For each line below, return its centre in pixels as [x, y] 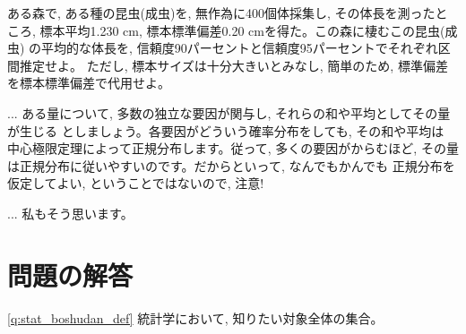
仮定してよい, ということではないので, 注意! [136, 183]
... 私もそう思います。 [70, 213]
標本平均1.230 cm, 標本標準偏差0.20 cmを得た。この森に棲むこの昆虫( [242, 30]
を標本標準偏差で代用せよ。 [89, 83]
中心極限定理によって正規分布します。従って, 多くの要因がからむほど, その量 [233, 148]
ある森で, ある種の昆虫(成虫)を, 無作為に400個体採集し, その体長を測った [221, 13]
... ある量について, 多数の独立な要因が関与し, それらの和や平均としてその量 [229, 112]
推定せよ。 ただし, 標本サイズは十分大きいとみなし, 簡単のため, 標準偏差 [233, 65]
